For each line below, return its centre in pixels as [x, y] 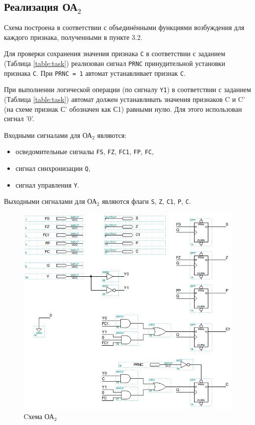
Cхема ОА [39, 416]
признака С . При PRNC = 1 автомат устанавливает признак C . [95, 73]
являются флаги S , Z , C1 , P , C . [146, 201]
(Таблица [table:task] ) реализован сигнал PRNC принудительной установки [115, 63]
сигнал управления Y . [47, 184]
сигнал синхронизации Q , [53, 168]
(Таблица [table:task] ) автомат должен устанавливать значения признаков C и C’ [125, 99]
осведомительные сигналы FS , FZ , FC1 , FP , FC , [85, 151]
